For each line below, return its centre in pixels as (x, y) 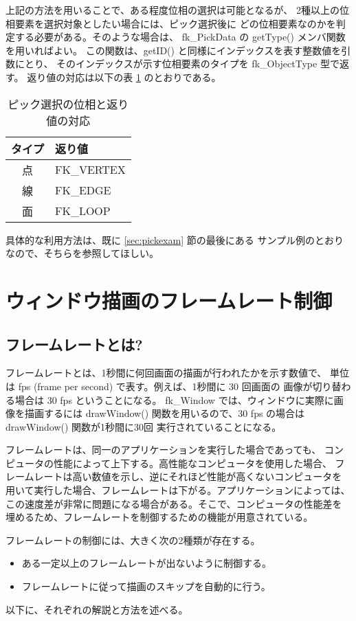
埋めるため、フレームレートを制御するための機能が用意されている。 (159, 517)
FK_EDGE (83, 190)
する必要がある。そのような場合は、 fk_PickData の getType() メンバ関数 (180, 37)
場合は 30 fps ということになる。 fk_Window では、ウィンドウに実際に (174, 399)
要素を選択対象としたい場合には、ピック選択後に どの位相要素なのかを (175, 23)
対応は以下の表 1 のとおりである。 (143, 77)
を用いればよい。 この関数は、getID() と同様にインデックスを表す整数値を (174, 50)
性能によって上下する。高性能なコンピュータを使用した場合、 (192, 463)
